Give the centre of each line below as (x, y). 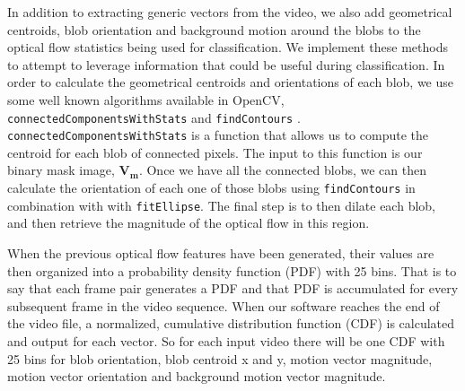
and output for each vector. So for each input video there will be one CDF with (226, 340)
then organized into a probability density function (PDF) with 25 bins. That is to (232, 270)
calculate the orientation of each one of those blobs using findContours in (211, 188)
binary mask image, (61, 170)
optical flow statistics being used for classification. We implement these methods (228, 47)
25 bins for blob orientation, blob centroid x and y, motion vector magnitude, (220, 358)
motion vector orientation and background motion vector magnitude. (197, 376)
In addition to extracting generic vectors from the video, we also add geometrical (230, 12)
